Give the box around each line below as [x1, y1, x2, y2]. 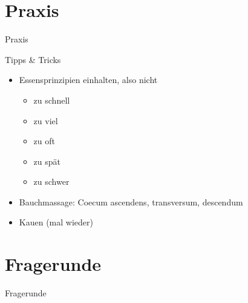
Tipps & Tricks [5, 53, 61, 65]
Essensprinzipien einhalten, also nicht [19, 73, 158, 86]
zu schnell [33, 93, 70, 106]
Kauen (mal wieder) [19, 216, 93, 228]
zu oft [33, 135, 55, 147]
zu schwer [33, 175, 70, 188]
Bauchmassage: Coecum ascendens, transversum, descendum [19, 195, 243, 208]
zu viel [33, 114, 58, 127]
